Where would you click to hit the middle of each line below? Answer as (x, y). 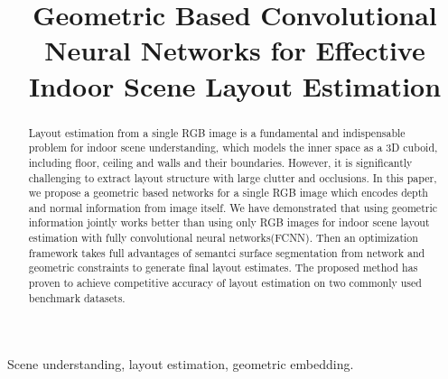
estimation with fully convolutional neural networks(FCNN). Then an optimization (223, 238)
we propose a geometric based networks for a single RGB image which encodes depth (228, 193)
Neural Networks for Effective (235, 50)
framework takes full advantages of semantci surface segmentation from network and (227, 252)
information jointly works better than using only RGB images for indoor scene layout (229, 222)
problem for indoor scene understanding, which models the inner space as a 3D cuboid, (233, 148)
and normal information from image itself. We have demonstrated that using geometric (233, 207)
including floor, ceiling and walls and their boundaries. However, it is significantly (220, 162)
